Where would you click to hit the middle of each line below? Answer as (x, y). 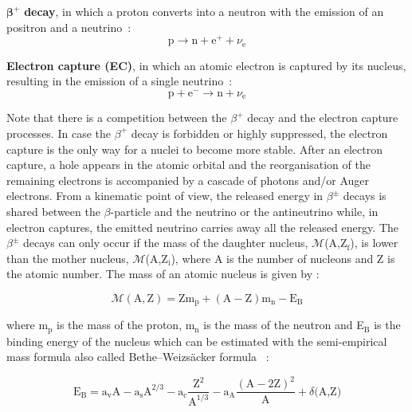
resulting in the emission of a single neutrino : (120, 81)
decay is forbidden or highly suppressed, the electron (259, 133)
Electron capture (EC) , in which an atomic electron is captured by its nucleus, (206, 65)
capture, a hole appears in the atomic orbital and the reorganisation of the (188, 165)
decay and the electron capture (323, 118)
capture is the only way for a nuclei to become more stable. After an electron (195, 149)
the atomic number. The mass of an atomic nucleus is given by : (163, 274)
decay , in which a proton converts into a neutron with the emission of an (204, 11)
